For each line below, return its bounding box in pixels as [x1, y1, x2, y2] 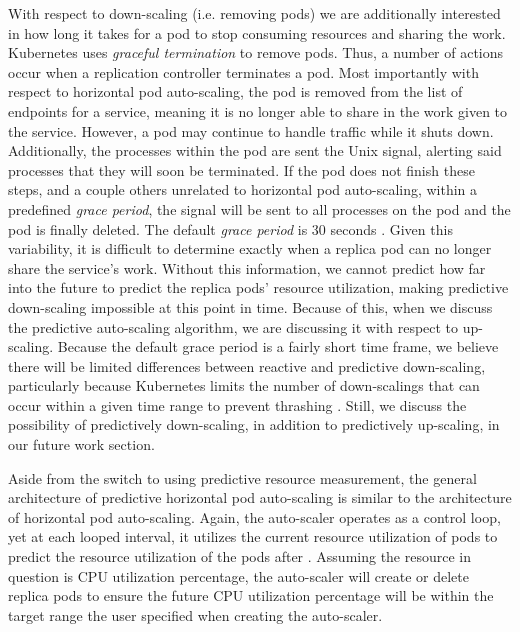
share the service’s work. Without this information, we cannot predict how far [8, 257, 486, 278]
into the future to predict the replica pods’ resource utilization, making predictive [8, 277, 509, 298]
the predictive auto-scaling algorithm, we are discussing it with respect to [8, 316, 459, 337]
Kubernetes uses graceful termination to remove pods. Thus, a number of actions [8, 42, 504, 63]
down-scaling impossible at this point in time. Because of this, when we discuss [8, 296, 493, 317]
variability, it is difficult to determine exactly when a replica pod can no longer [8, 238, 492, 259]
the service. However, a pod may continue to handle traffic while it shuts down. [8, 120, 494, 141]
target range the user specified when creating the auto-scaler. [8, 604, 383, 625]
